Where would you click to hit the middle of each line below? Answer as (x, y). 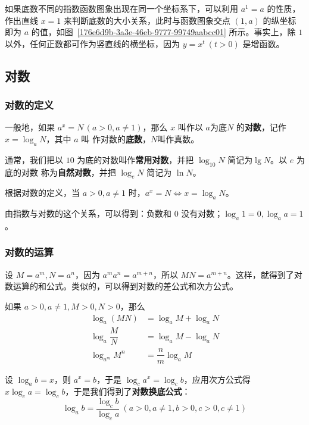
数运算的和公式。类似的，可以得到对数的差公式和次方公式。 (121, 286)
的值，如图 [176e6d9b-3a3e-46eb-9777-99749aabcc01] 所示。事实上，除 (163, 32)
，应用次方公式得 (217, 379)
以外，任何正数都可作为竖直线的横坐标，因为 (92, 43)
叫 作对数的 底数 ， (116, 138)
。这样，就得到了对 (265, 274)
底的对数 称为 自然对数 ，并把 (60, 172)
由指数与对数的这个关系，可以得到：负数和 (88, 213)
